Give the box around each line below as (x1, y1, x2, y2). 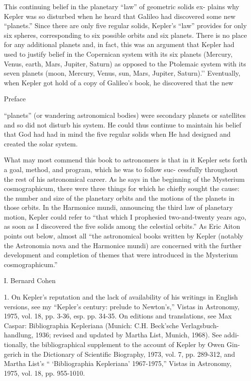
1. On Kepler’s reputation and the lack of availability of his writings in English (4, 292, 238, 302)
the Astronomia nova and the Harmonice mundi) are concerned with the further (4, 240, 242, 250)
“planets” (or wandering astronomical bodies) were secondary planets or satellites (4, 110, 246, 120)
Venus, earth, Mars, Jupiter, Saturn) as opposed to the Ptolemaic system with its (4, 58, 246, 68)
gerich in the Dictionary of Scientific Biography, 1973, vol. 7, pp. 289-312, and (4, 349, 235, 359)
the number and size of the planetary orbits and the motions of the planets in (4, 192, 235, 203)
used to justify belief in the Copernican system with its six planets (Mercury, (4, 48, 233, 59)
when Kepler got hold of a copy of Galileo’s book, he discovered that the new (4, 77, 234, 87)
